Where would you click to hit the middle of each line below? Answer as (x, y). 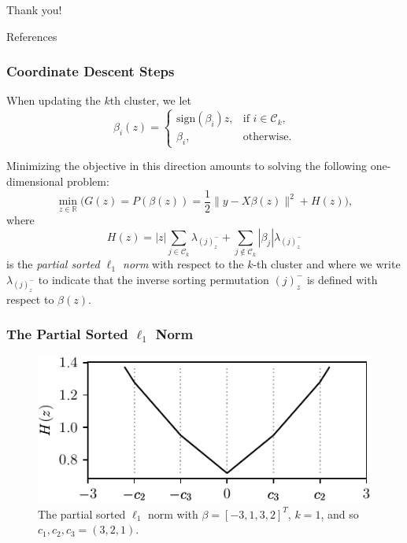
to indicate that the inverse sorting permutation (154, 279)
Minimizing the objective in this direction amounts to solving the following (187, 166)
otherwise (266, 137)
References (32, 36)
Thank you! (34, 9)
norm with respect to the (183, 264)
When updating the (54, 100)
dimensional (35, 181)
